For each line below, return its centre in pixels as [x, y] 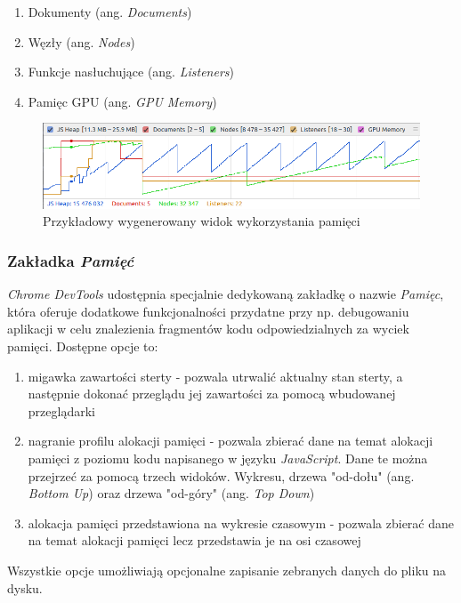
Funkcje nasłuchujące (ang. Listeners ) [131, 72]
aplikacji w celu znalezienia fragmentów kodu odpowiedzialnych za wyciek [208, 329]
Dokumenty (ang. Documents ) [110, 12]
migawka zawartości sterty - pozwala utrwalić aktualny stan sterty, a [215, 376]
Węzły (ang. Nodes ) [81, 41]
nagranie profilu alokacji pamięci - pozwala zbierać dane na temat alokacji [230, 441]
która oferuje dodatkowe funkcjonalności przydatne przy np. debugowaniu [208, 311]
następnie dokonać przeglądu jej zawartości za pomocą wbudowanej [212, 394]
